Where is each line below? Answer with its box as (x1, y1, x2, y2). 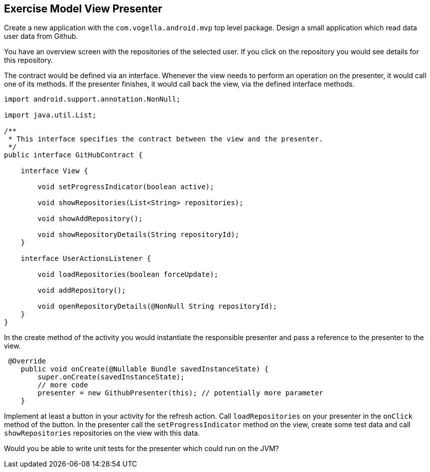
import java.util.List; (4, 111, 97, 119)
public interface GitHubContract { (4, 151, 143, 159)
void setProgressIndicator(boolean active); (37, 183, 214, 191)
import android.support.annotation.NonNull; (4, 95, 181, 104)
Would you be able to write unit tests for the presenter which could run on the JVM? (4, 444, 279, 453)
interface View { (20, 167, 88, 175)
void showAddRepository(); (37, 215, 143, 223)
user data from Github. (4, 32, 78, 41)
